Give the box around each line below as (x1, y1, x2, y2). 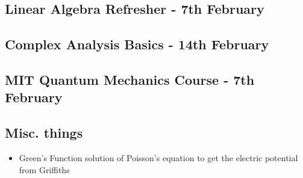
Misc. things (5, 123, 83, 142)
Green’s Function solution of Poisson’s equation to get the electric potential (19, 151, 298, 164)
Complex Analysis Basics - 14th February (5, 35, 269, 54)
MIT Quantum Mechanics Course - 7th (5, 70, 255, 88)
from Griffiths (19, 163, 70, 176)
